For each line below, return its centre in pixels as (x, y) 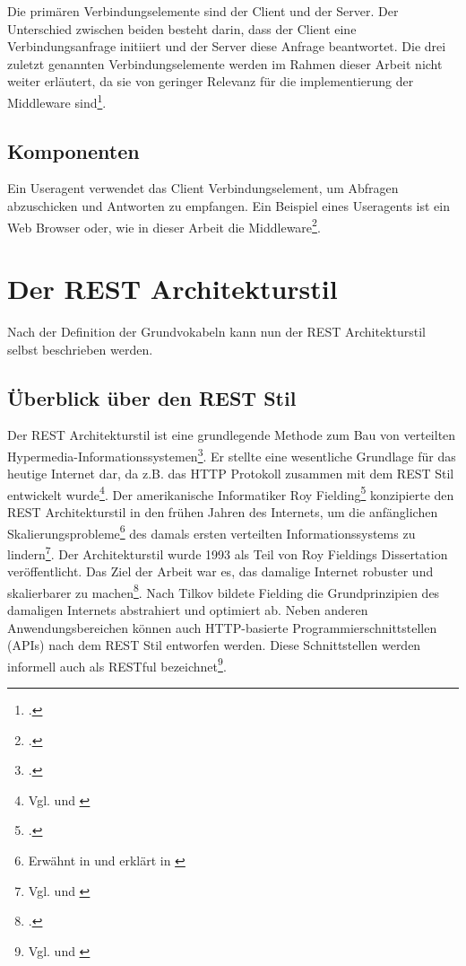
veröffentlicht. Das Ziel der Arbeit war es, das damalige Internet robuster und (220, 571)
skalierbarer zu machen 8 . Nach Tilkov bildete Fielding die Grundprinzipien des (224, 591)
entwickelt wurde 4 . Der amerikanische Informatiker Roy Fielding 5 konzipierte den (231, 493)
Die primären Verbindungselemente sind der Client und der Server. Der (203, 11)
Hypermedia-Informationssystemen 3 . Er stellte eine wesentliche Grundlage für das (232, 454)
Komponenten (73, 150)
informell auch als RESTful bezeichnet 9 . (117, 664)
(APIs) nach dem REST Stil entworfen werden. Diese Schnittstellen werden (214, 645)
